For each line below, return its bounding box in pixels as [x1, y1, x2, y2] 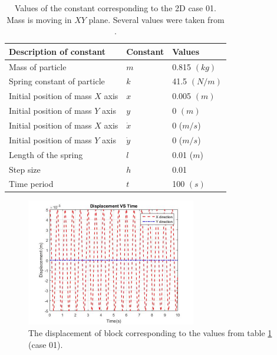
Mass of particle [9, 60, 67, 73]
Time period [9, 177, 54, 190]
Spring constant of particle [9, 75, 105, 87]
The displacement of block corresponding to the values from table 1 [28, 326, 272, 338]
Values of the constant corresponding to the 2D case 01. [14, 2, 216, 14]
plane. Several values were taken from [88, 13, 225, 25]
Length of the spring [9, 148, 83, 160]
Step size [9, 163, 41, 175]
